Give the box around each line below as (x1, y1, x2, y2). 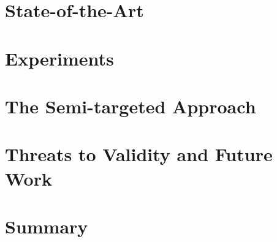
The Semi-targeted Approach (5, 93, 256, 118)
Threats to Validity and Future (5, 142, 273, 167)
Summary (5, 213, 88, 238)
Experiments (5, 45, 114, 70)
